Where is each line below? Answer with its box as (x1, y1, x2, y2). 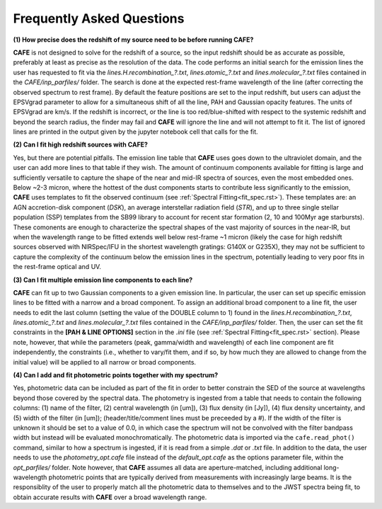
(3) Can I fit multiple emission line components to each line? (13, 275, 193, 284)
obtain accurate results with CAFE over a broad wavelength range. (13, 493, 207, 501)
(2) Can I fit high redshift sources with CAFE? (13, 140, 149, 149)
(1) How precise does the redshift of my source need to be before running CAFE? (13, 35, 254, 44)
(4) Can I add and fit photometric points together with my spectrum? (13, 371, 219, 379)
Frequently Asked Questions (13, 11, 185, 26)
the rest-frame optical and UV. (13, 263, 102, 271)
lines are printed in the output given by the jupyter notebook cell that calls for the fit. (13, 127, 258, 136)
